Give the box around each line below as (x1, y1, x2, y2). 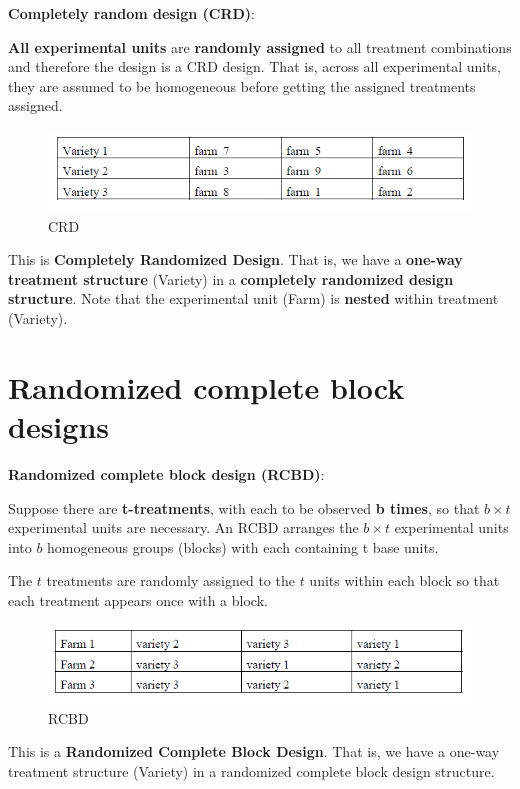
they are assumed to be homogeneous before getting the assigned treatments (8, 75, 476, 96)
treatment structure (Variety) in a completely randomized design (8, 268, 454, 289)
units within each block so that (309, 570, 500, 591)
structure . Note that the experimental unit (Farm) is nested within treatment (8, 288, 499, 309)
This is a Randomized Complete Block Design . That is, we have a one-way (8, 741, 500, 762)
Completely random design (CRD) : (8, 3, 256, 23)
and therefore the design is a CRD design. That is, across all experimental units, (8, 56, 502, 77)
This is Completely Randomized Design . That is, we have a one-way (8, 249, 463, 270)
